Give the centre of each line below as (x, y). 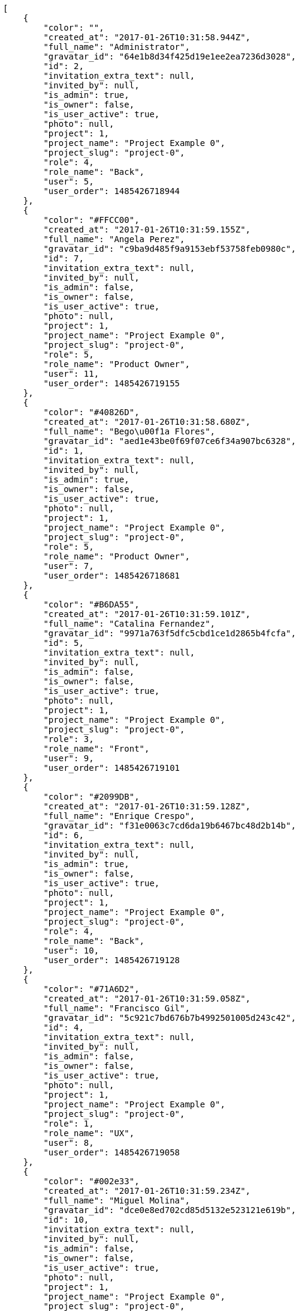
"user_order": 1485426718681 (112, 576)
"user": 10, (71, 951)
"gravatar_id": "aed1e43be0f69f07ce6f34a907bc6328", (170, 441)
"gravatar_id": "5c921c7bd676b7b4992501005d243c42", (170, 1018)
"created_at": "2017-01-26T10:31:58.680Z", (147, 422)
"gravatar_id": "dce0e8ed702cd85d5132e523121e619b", (170, 1210)
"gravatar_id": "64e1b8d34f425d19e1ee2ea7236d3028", (170, 56)
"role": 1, (69, 1124)
